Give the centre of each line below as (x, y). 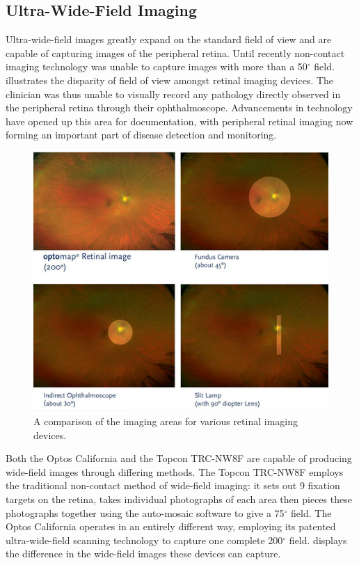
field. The (311, 512)
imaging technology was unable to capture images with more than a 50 (157, 66)
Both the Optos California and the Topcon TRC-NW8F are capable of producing (179, 458)
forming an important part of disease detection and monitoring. (141, 135)
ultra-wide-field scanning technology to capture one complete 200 (144, 540)
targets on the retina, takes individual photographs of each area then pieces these (179, 499)
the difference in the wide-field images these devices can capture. (143, 554)
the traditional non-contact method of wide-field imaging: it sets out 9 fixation (173, 485)
